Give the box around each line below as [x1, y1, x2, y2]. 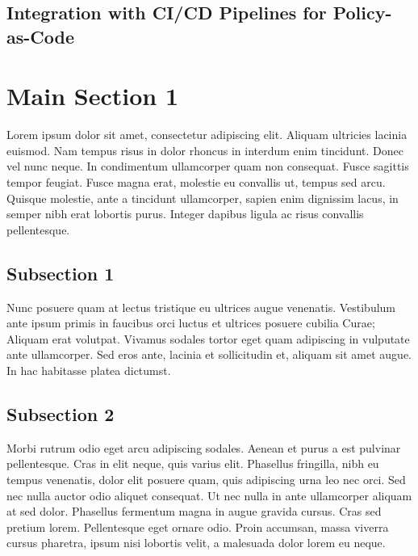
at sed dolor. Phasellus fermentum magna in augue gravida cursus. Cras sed [6, 503, 382, 520]
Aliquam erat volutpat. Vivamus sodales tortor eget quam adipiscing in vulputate [6, 330, 410, 347]
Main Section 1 [6, 79, 178, 112]
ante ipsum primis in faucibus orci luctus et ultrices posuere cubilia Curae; [6, 314, 375, 331]
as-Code [6, 23, 74, 48]
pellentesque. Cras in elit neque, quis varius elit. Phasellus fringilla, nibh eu [6, 455, 379, 472]
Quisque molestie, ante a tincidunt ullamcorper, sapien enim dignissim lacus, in [6, 189, 399, 206]
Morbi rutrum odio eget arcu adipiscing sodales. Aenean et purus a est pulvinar [6, 439, 401, 456]
